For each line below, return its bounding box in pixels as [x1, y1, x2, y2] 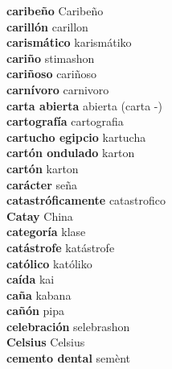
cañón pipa [6, 302, 65, 319]
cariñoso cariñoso [6, 65, 97, 82]
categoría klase [6, 223, 86, 240]
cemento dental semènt [6, 350, 130, 367]
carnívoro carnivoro [6, 81, 109, 97]
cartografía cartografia [6, 113, 124, 130]
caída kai [6, 271, 55, 288]
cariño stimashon [6, 49, 95, 66]
